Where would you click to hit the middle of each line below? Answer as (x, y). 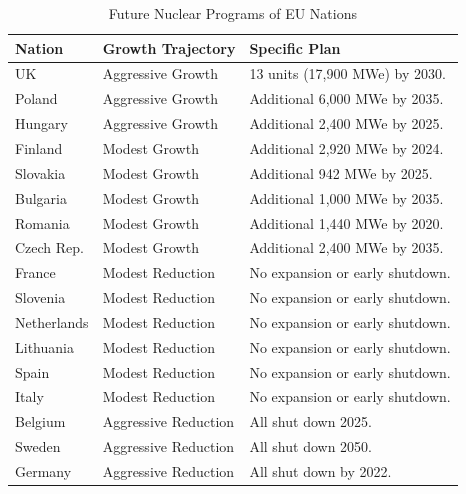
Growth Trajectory (169, 47)
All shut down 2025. (310, 421)
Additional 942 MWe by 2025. (341, 172)
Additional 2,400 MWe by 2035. (346, 247)
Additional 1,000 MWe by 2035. (346, 197)
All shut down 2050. (310, 446)
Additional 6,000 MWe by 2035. (346, 98)
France (35, 272)
